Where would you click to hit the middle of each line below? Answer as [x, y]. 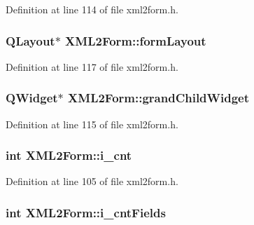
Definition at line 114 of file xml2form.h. [92, 9]
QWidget [32, 98]
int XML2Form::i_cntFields [86, 212]
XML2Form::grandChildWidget [159, 98]
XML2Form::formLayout [136, 40]
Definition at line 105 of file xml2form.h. [92, 181]
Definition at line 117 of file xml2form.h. [92, 66]
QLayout [30, 40]
